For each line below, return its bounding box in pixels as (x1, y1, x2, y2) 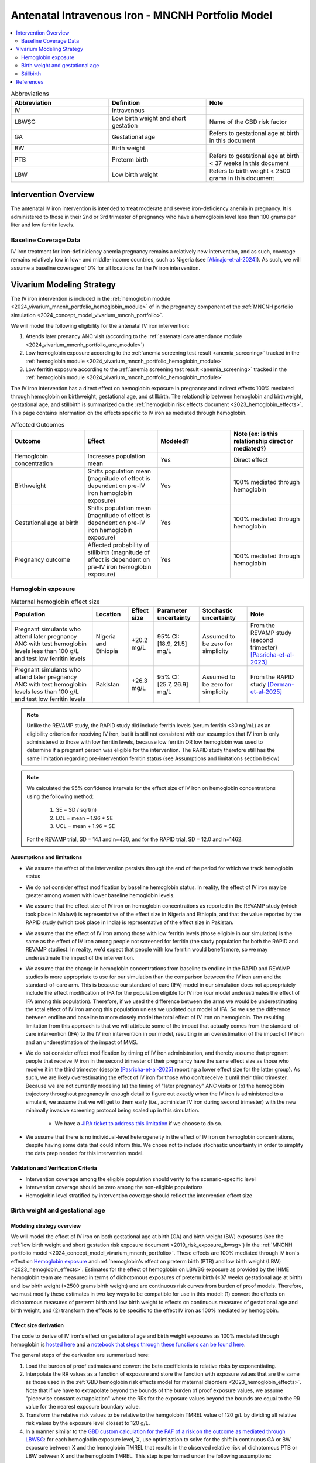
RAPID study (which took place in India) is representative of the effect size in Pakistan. (25, 919, 234, 926)
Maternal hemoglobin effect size (11, 597, 100, 606)
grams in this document (209, 174, 274, 182)
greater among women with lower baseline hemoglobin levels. (25, 892, 175, 898)
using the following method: (26, 793, 94, 800)
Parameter (157, 606, 187, 614)
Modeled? (160, 437, 190, 445)
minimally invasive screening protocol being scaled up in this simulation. (25, 1107, 200, 1114)
